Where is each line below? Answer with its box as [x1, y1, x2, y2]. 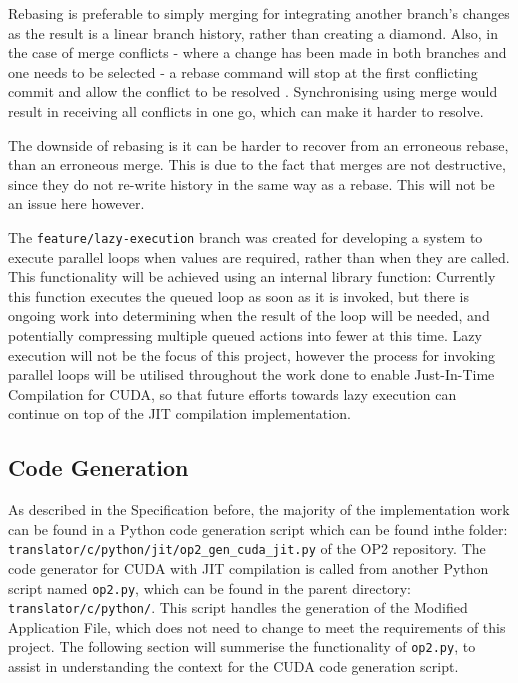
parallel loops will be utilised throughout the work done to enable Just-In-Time [8, 364, 495, 385]
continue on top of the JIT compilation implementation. [8, 403, 351, 424]
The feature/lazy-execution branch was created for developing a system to [8, 226, 483, 247]
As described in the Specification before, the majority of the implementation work [8, 499, 510, 520]
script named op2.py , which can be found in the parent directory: [8, 577, 411, 598]
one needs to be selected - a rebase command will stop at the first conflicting [8, 61, 478, 82]
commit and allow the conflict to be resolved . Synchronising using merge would [8, 81, 498, 102]
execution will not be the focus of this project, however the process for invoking [8, 344, 495, 365]
